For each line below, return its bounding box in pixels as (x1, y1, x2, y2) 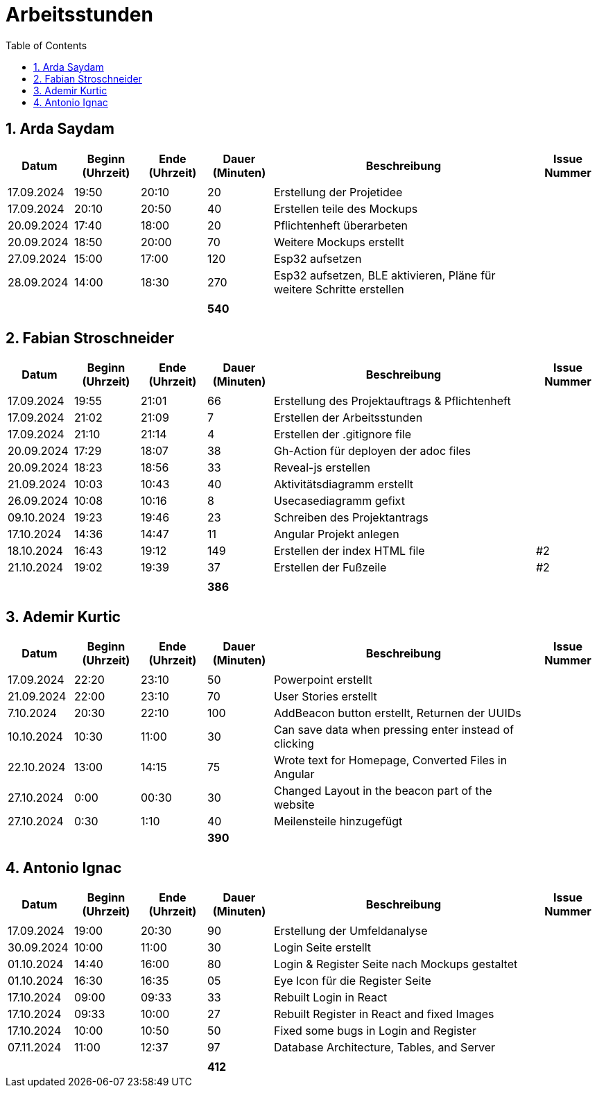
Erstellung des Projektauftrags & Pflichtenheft (273, 394, 511, 408)
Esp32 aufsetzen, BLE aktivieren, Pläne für (273, 268, 496, 282)
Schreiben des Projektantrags (273, 510, 429, 525)
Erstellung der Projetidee (273, 184, 403, 199)
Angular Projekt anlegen (273, 527, 399, 542)
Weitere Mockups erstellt (273, 234, 404, 249)
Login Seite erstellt (273, 940, 372, 955)
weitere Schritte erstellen (273, 282, 404, 296)
